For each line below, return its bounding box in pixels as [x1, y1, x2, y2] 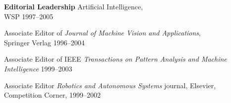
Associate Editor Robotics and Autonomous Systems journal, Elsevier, [4, 80, 216, 90]
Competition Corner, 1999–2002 [4, 90, 101, 100]
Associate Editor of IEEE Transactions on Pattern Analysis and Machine [4, 54, 227, 64]
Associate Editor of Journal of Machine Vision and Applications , [4, 28, 201, 38]
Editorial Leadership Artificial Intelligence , [4, 1, 143, 11]
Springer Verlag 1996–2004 [4, 37, 85, 47]
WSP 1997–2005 [4, 11, 54, 21]
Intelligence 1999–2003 [4, 63, 72, 73]
